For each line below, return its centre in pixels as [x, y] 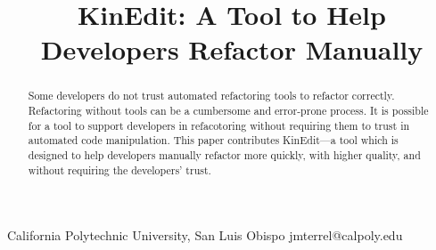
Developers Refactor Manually [232, 49]
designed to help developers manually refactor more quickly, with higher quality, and [224, 154]
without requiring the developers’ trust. [119, 169]
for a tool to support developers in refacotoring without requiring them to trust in [219, 125]
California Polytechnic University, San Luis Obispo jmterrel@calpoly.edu [205, 235]
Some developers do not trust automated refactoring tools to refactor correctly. [211, 96]
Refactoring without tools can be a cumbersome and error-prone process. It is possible [228, 111]
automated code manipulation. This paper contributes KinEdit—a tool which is [213, 140]
